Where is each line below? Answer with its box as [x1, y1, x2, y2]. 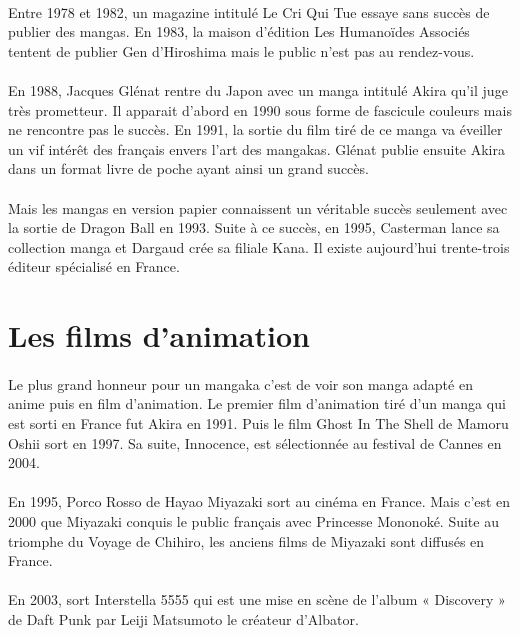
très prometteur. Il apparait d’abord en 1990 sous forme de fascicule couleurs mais [8, 99, 512, 120]
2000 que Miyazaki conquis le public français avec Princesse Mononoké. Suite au [8, 511, 499, 532]
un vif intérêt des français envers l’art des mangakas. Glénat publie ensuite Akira [8, 138, 505, 159]
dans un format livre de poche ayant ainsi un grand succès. [8, 158, 369, 179]
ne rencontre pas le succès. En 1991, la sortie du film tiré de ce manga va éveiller [8, 119, 503, 140]
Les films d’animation [8, 315, 310, 356]
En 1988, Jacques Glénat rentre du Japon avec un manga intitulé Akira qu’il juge [8, 79, 508, 100]
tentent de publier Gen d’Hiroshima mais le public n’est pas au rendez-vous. [8, 40, 475, 61]
